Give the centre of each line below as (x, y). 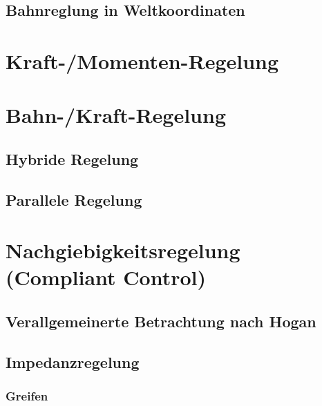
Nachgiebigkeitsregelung (123, 250)
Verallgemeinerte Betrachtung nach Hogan (161, 321)
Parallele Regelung (74, 199)
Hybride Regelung (72, 158)
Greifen (27, 396)
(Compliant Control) (106, 277)
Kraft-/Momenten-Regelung (142, 60)
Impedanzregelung (73, 361)
